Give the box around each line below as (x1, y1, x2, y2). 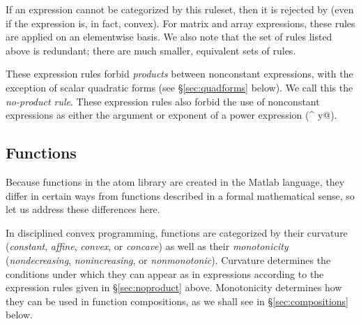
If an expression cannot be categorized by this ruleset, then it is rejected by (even (6, 2, 354, 16)
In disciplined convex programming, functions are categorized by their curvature (6, 225, 348, 240)
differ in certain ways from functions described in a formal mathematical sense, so (6, 188, 355, 202)
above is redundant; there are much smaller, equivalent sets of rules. (6, 43, 296, 57)
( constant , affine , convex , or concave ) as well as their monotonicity (6, 239, 289, 253)
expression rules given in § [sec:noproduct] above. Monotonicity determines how (6, 280, 342, 295)
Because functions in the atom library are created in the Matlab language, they (6, 174, 345, 189)
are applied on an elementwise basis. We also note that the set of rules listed (6, 29, 332, 44)
